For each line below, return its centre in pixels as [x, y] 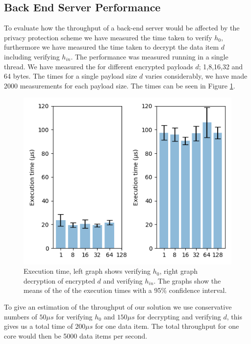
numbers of [21, 316]
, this [234, 316]
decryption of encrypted [59, 280]
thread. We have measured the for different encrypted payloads [99, 66]
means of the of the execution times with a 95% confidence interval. [125, 290]
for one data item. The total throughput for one [167, 326]
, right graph [178, 271]
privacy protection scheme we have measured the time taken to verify [108, 37]
